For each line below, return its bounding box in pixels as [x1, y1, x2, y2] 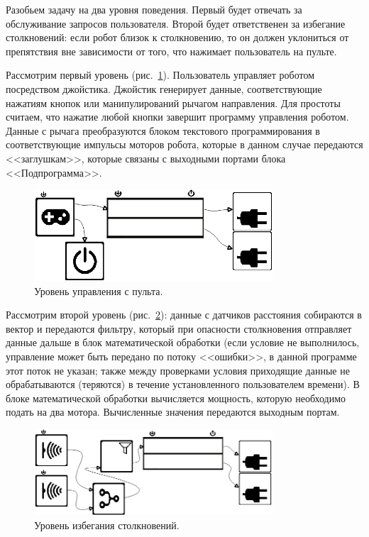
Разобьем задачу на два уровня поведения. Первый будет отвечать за [6, 2, 302, 16]
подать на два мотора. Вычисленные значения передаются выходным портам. [6, 404, 340, 419]
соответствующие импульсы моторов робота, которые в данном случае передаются [6, 137, 363, 152]
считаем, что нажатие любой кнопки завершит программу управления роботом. [6, 109, 349, 124]
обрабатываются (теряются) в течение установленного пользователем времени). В [6, 377, 360, 392]
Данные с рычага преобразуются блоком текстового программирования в [6, 123, 320, 138]
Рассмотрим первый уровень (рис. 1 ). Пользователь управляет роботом [6, 67, 315, 82]
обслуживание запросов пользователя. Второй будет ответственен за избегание [6, 16, 346, 31]
